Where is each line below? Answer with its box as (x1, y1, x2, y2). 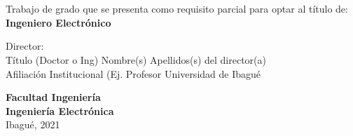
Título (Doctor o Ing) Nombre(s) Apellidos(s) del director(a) (6, 52, 266, 67)
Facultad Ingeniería (6, 90, 101, 104)
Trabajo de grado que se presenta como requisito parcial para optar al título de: (6, 1, 348, 16)
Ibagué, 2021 (6, 117, 60, 132)
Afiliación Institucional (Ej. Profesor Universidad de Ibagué (6, 66, 261, 81)
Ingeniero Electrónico (6, 15, 111, 29)
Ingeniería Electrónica (6, 103, 114, 118)
